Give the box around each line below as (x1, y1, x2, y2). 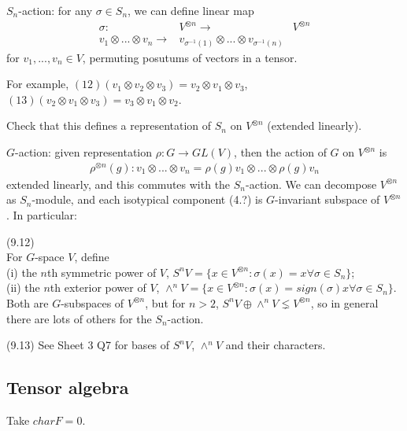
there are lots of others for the (6, 310, 152, 326)
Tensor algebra (6, 375, 129, 400)
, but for (145, 294, 186, 311)
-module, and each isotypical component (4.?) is (31, 191, 263, 208)
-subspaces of (61, 294, 124, 311)
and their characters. (225, 337, 326, 353)
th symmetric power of (46, 263, 157, 280)
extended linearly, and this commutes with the (6, 175, 231, 192)
